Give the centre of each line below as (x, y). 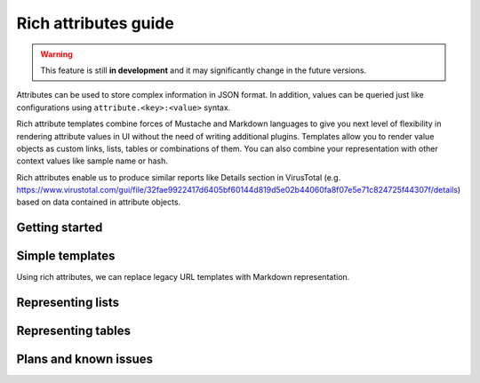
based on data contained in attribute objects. (99, 202)
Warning (56, 54)
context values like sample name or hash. (92, 161)
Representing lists (68, 303)
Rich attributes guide (96, 23)
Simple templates (66, 256)
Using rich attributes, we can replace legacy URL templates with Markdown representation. (183, 277)
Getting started (60, 228)
